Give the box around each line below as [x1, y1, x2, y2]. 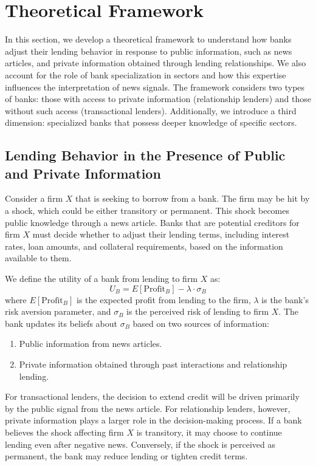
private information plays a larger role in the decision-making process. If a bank [5, 414, 302, 427]
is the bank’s [261, 293, 309, 306]
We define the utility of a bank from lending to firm [5, 272, 198, 285]
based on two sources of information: [132, 317, 269, 329]
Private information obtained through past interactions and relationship [19, 358, 287, 370]
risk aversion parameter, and [5, 305, 111, 318]
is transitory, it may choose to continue [136, 425, 282, 438]
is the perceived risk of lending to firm [126, 305, 269, 318]
